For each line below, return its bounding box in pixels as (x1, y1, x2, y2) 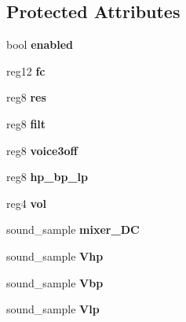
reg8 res (6, 89, 46, 105)
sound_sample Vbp (6, 274, 104, 291)
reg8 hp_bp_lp (6, 168, 88, 185)
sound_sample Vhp (6, 247, 104, 264)
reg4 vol (6, 194, 46, 211)
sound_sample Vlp (6, 301, 100, 317)
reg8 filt (6, 115, 46, 131)
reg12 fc (6, 62, 46, 79)
